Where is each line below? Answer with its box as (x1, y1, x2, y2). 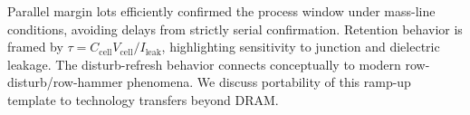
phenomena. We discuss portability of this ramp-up (127, 72, 411, 91)
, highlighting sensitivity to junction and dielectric (161, 37, 440, 56)
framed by (7, 37, 63, 56)
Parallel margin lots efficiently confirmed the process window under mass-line (7, 2, 436, 20)
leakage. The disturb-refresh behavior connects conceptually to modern (7, 54, 401, 73)
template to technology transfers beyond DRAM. (7, 90, 279, 109)
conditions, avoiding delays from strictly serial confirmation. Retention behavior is (7, 19, 463, 38)
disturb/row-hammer (7, 72, 123, 91)
